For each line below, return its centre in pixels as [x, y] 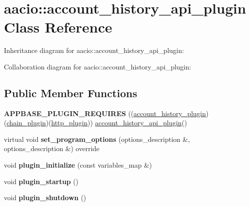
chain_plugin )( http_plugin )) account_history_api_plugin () [97, 123]
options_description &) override [52, 148]
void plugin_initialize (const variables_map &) [78, 165]
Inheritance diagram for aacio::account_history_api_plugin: [94, 50]
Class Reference [58, 27]
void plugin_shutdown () [45, 197]
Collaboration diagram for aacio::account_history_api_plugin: [98, 66]
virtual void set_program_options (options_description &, [97, 139]
